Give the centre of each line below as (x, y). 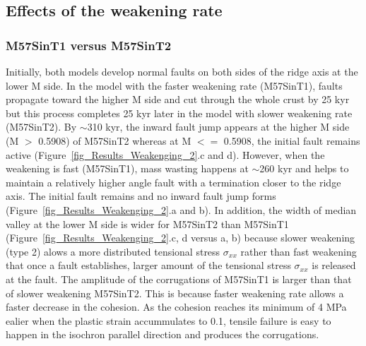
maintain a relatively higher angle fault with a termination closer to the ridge (173, 182)
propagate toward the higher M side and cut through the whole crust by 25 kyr (178, 99)
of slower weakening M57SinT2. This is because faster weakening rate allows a (175, 293)
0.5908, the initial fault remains (292, 140)
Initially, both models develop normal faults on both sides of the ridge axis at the (182, 71)
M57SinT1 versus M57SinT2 (89, 45)
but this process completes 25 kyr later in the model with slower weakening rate (179, 113)
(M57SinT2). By (41, 127)
